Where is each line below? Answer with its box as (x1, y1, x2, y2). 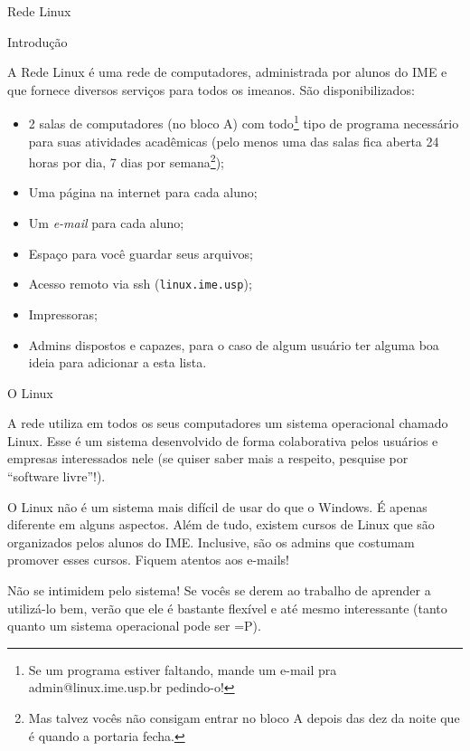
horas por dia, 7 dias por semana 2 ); (28, 150, 225, 171)
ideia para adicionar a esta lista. (28, 353, 207, 372)
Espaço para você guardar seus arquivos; (28, 243, 253, 262)
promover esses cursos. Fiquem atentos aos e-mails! (7, 550, 289, 569)
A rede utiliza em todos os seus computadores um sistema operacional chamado (7, 414, 448, 433)
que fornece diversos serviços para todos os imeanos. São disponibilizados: (7, 80, 415, 99)
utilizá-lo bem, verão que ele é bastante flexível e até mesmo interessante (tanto (7, 598, 447, 617)
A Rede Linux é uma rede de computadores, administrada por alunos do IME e (7, 62, 447, 81)
